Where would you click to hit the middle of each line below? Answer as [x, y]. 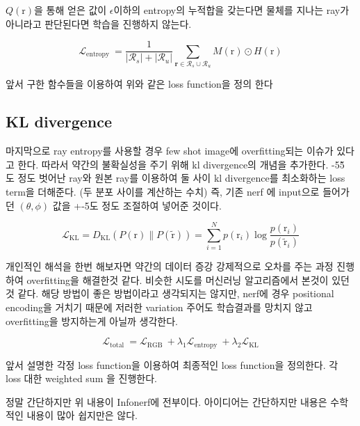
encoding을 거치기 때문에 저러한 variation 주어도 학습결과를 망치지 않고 [159, 307]
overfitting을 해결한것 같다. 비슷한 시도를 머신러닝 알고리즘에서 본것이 [178, 279]
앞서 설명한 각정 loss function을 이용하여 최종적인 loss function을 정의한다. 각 [172, 364]
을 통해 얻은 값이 [71, 10]
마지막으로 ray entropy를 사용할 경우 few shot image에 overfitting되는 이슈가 [170, 151]
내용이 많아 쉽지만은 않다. [82, 415]
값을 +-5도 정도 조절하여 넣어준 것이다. [137, 205]
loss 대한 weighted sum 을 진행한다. [81, 378]
